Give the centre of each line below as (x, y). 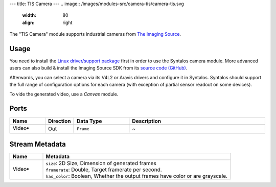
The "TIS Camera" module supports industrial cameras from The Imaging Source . (95, 34)
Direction (59, 121)
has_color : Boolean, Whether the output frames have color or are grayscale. (136, 176)
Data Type (89, 121)
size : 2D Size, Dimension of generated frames (101, 163)
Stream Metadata (38, 144)
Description (147, 121)
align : (28, 22)
